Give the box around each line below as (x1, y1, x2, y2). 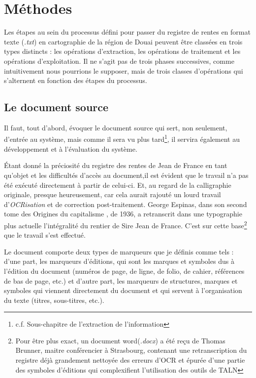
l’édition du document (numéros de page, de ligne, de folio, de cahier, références (4, 265, 245, 276)
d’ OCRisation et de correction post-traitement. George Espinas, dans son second (4, 199, 247, 209)
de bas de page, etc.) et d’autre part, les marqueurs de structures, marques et (4, 275, 238, 286)
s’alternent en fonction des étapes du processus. (4, 75, 147, 85)
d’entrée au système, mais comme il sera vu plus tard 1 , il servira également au (4, 132, 240, 144)
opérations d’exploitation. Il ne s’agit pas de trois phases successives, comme (4, 55, 234, 66)
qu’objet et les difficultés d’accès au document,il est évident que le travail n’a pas (4, 169, 249, 180)
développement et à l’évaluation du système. (4, 143, 137, 154)
